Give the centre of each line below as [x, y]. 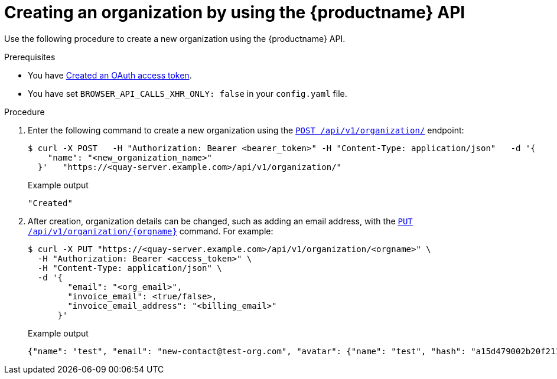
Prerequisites [30, 57]
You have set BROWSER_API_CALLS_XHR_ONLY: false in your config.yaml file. [188, 93]
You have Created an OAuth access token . [110, 75]
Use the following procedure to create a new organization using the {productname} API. [175, 38]
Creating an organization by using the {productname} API [235, 12]
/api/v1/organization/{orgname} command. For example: [151, 231]
